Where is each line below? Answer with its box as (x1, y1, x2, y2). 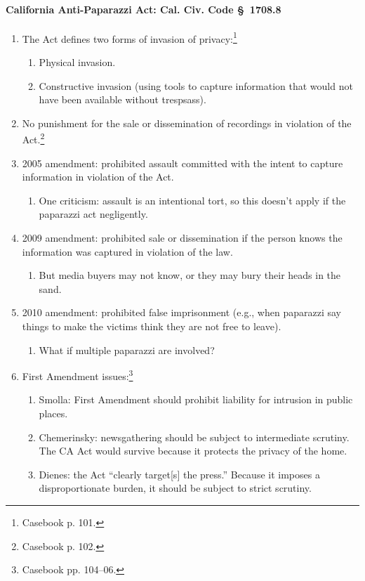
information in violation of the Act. (22, 169, 174, 184)
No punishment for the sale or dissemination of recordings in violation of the (22, 115, 352, 130)
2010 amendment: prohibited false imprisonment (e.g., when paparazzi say (22, 305, 341, 320)
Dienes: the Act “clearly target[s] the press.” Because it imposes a (39, 466, 320, 481)
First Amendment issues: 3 (22, 367, 133, 383)
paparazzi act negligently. (39, 207, 148, 221)
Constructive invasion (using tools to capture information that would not (39, 78, 353, 93)
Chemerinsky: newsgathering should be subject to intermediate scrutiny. (39, 429, 350, 444)
